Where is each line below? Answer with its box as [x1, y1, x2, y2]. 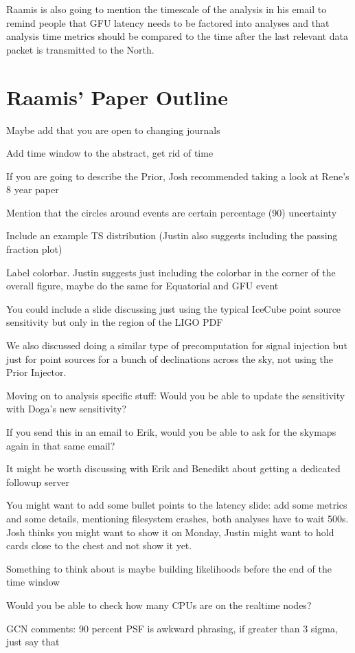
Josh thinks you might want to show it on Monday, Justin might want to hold [6, 524, 334, 539]
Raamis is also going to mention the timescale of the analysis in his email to [6, 2, 327, 16]
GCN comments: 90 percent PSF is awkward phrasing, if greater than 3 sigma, [6, 621, 338, 635]
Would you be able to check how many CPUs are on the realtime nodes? [6, 597, 312, 612]
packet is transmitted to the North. [6, 42, 154, 56]
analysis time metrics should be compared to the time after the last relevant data [6, 29, 348, 43]
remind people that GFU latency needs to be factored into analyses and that [6, 15, 330, 30]
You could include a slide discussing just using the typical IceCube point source [6, 301, 341, 316]
